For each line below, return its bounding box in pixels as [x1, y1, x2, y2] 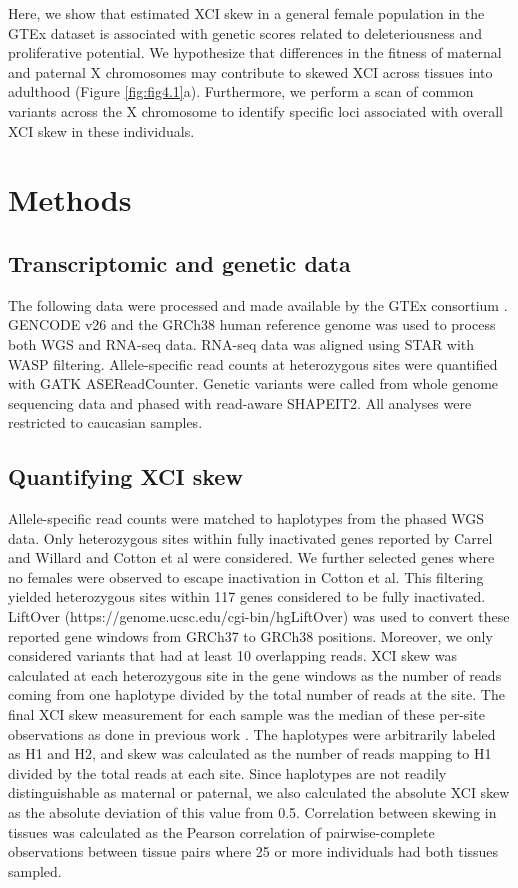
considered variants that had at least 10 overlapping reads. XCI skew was [8, 645, 457, 666]
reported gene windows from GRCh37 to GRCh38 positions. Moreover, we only [8, 625, 493, 646]
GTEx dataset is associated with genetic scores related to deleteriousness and [8, 22, 482, 43]
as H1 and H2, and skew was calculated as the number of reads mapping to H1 [8, 743, 492, 764]
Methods [8, 179, 132, 220]
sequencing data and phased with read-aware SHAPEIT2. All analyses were [8, 392, 472, 413]
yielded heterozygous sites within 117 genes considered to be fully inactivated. [8, 586, 486, 607]
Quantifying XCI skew [8, 461, 243, 492]
